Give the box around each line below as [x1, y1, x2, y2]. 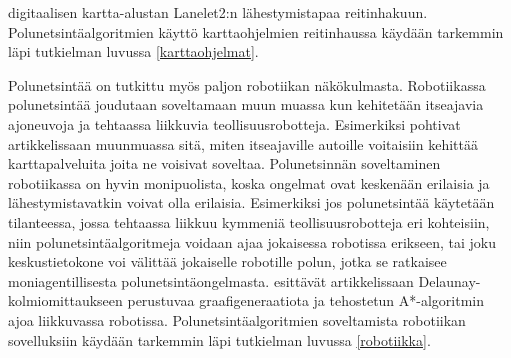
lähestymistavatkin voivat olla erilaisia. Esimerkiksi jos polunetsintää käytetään [8, 192, 495, 213]
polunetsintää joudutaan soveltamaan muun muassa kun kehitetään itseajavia [8, 94, 484, 115]
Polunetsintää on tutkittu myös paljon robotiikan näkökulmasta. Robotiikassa [8, 74, 486, 95]
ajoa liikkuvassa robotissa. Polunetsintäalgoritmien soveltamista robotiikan [8, 309, 466, 330]
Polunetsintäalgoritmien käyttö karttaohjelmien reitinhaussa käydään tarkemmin [8, 21, 504, 42]
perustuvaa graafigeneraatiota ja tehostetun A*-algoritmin [127, 290, 485, 311]
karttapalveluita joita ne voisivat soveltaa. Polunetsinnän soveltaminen [8, 153, 441, 174]
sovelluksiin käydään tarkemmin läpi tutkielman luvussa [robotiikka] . [8, 329, 431, 350]
